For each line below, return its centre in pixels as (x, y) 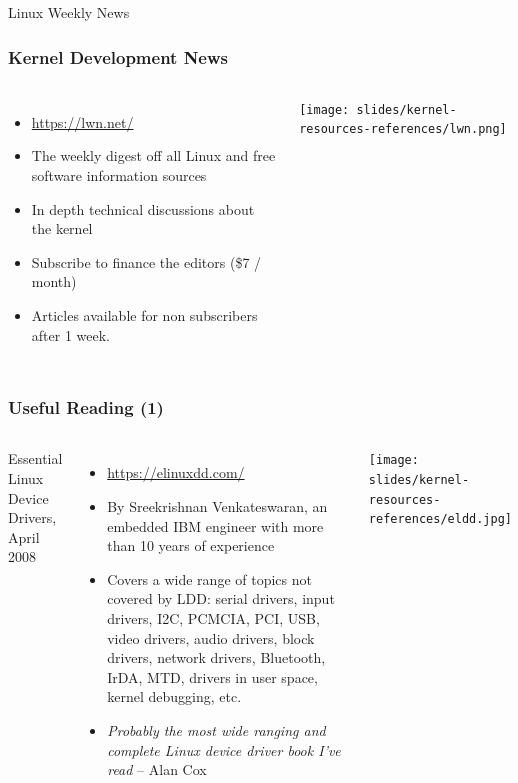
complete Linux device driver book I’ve (224, 749)
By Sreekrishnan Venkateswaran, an (217, 505)
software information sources (119, 175)
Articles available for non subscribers (144, 314)
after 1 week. (70, 334)
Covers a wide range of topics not (209, 578)
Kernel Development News (118, 56)
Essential (35, 458)
